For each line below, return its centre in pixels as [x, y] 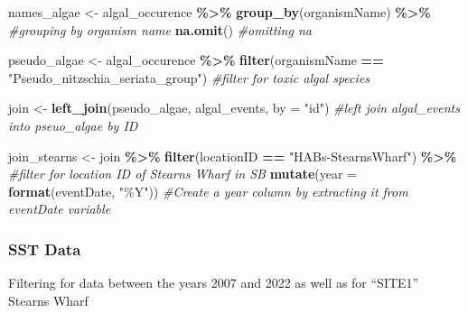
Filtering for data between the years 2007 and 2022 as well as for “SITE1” [214, 283]
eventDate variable [60, 209]
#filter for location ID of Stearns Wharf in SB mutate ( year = [183, 174]
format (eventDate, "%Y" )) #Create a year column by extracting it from [208, 191]
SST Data [45, 249]
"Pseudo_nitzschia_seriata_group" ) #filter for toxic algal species [189, 77]
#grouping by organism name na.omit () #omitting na [160, 29]
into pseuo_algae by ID [73, 125]
